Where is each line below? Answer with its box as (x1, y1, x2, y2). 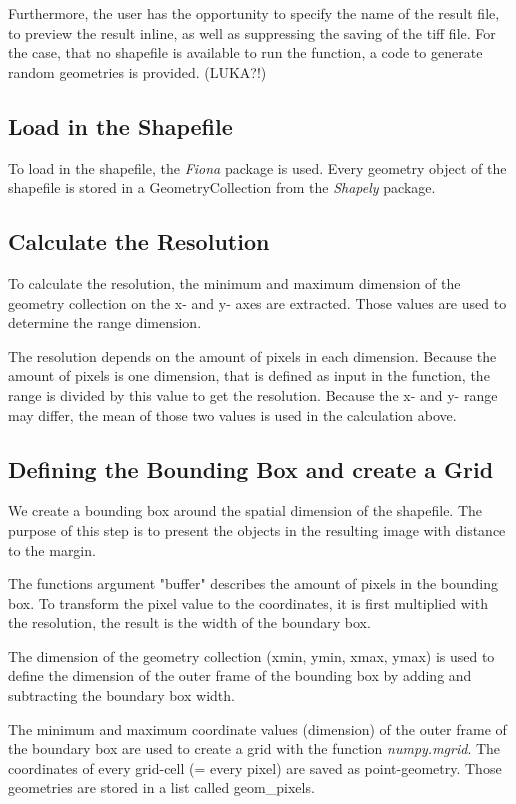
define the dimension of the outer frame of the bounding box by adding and (8, 665, 472, 686)
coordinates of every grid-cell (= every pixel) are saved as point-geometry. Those (8, 757, 502, 778)
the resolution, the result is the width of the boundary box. (8, 612, 371, 633)
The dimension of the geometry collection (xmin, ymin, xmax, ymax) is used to (8, 645, 495, 666)
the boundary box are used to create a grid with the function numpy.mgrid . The (8, 738, 501, 759)
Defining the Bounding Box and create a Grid (8, 453, 494, 484)
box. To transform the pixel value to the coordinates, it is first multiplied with (8, 592, 488, 613)
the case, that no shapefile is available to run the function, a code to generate (8, 42, 483, 63)
